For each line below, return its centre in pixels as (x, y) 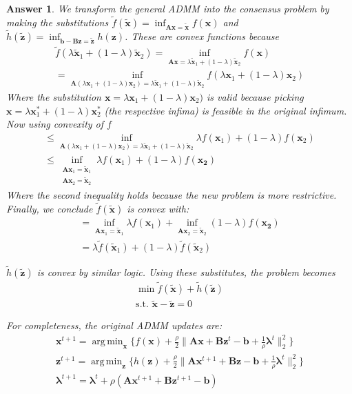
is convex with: (158, 209)
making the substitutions (58, 22)
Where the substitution (54, 97)
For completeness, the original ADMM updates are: (114, 325)
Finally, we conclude (50, 209)
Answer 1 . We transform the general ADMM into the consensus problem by (168, 8)
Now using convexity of (55, 124)
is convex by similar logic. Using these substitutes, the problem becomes (186, 272)
